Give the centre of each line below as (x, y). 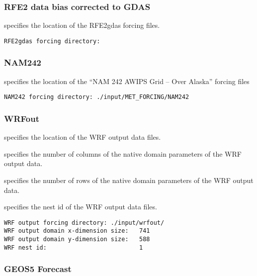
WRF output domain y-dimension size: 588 (77, 239)
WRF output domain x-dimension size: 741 (77, 231)
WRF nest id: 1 (74, 247)
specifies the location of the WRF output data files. (83, 137)
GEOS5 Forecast (38, 269)
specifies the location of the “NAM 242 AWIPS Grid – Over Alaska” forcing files (127, 81)
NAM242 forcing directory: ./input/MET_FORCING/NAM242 (97, 97)
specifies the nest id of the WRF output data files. (81, 207)
